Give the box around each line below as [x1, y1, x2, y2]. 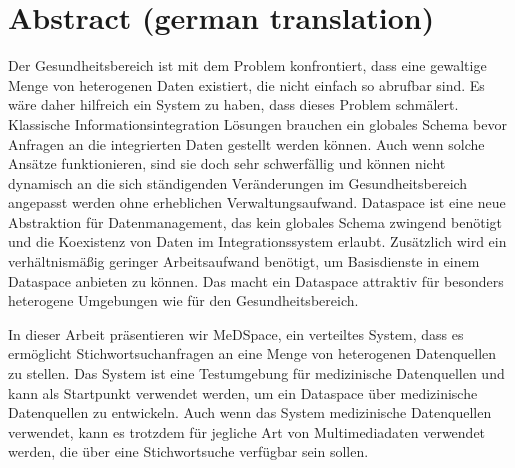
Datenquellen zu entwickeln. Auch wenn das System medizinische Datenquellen [8, 402, 492, 423]
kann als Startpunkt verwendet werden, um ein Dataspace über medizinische [8, 382, 478, 403]
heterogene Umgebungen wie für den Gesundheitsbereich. [8, 290, 359, 311]
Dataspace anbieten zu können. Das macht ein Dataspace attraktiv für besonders [8, 270, 504, 291]
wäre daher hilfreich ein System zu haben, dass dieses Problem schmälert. [8, 94, 459, 115]
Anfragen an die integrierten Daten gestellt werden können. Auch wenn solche [8, 133, 485, 154]
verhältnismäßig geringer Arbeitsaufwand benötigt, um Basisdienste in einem [8, 251, 480, 272]
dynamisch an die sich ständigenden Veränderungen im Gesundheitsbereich [8, 172, 468, 193]
